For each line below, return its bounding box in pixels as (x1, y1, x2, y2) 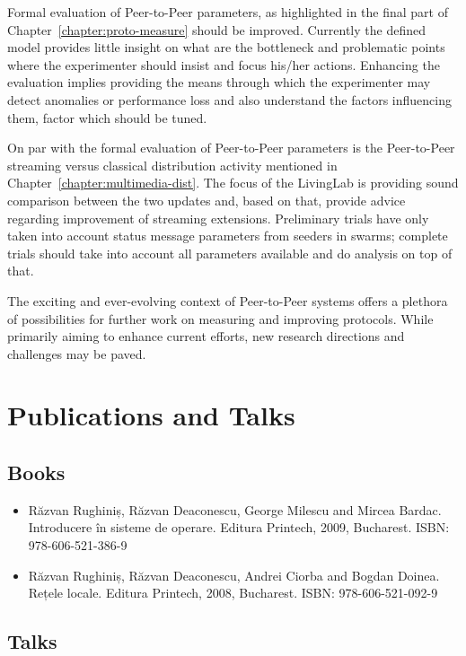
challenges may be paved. (7, 344, 146, 363)
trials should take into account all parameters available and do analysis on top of (7, 243, 453, 262)
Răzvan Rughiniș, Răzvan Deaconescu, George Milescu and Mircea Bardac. (28, 500, 442, 519)
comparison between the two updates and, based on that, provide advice (7, 190, 406, 209)
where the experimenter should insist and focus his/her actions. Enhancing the (7, 55, 440, 74)
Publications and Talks (7, 397, 295, 433)
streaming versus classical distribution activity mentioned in (7, 155, 338, 174)
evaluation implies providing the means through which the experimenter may (7, 73, 431, 92)
